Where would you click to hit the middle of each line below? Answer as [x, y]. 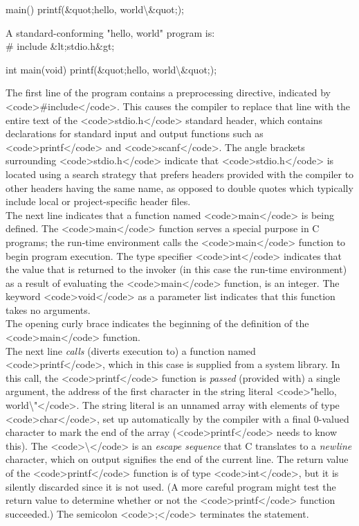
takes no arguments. [48, 309]
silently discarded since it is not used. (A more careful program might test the [171, 486]
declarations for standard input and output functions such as [135, 133]
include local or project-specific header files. [98, 201]
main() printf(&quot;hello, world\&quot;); [95, 9]
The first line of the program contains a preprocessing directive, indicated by [168, 93]
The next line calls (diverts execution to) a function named [131, 350]
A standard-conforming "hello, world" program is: [110, 32]
